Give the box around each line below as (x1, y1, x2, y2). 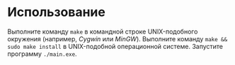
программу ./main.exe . (7, 50, 77, 58)
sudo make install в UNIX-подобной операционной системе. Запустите (7, 42, 223, 50)
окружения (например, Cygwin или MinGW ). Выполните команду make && (7, 34, 228, 43)
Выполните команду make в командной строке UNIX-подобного (7, 27, 198, 36)
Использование (7, 4, 106, 20)
